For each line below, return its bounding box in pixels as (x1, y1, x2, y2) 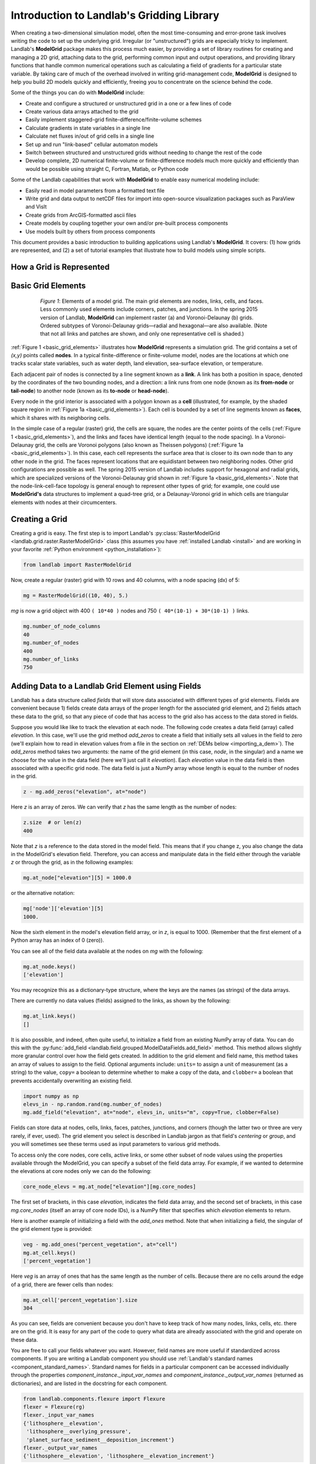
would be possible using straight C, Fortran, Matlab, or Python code (25, 165, 189, 172)
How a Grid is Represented (11, 262, 110, 272)
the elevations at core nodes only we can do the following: (11, 1168, 152, 1175)
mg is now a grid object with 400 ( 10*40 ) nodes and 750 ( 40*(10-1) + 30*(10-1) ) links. (11, 607, 250, 614)
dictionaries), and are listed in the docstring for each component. (11, 1380, 168, 1387)
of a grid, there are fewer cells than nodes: (11, 1281, 114, 1288)
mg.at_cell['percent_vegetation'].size (23, 1297, 138, 1303)
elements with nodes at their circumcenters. (11, 498, 117, 506)
